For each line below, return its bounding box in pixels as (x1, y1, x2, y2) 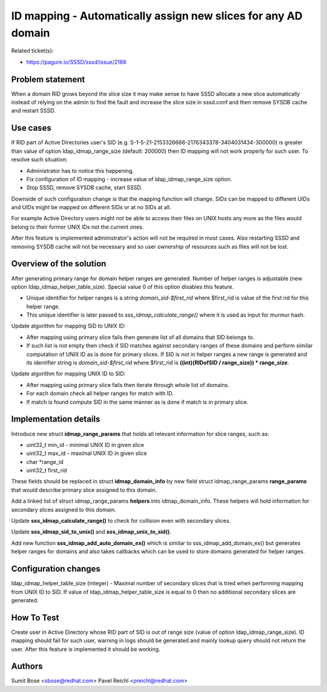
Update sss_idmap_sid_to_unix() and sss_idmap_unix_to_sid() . (11, 528, 172, 536)
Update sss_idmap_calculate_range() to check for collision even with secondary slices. (11, 517, 231, 525)
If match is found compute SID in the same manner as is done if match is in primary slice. (26, 398, 248, 406)
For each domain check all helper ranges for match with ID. (26, 390, 174, 397)
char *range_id (26, 458, 64, 465)
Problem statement (11, 74, 85, 84)
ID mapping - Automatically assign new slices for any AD (11, 9, 303, 22)
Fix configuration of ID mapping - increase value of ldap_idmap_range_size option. (26, 175, 233, 183)
